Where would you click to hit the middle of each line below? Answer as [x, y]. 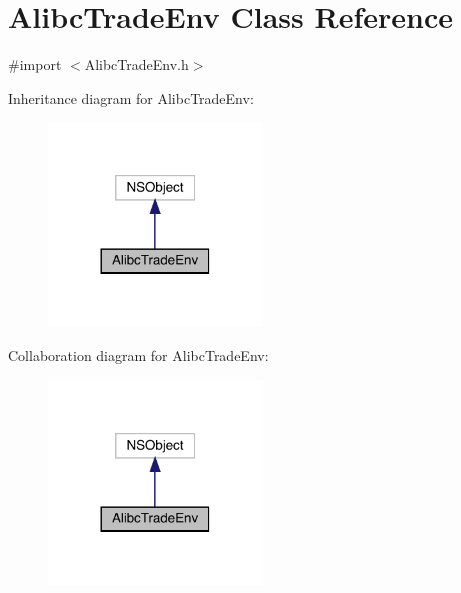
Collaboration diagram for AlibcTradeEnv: [138, 354]
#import [35, 64]
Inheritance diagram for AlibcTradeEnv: [131, 97]
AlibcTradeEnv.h [136, 64]
